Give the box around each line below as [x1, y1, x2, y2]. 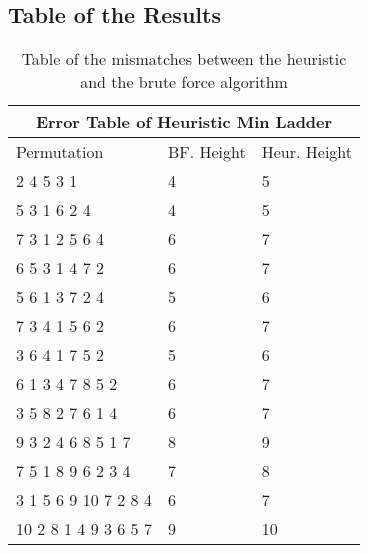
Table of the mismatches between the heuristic [21, 47, 347, 71]
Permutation [16, 140, 104, 164]
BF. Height [167, 140, 246, 164]
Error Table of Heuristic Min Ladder [35, 110, 333, 134]
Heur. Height [261, 140, 353, 164]
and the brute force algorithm [80, 70, 288, 94]
